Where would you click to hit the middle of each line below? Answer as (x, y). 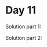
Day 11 (21, 10)
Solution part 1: (23, 26)
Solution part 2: (24, 38)
